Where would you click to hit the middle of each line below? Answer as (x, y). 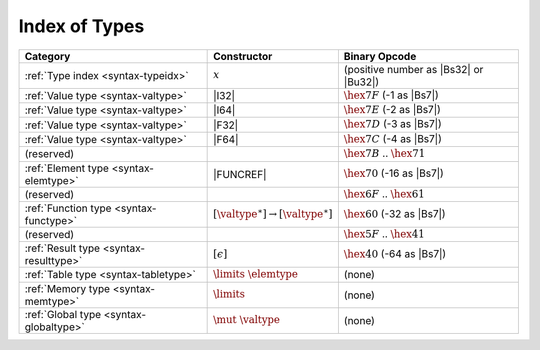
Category (47, 56)
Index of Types (81, 26)
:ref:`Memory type (67, 288)
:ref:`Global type (63, 314)
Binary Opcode (380, 56)
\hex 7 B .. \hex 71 (384, 153)
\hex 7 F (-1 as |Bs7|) (391, 95)
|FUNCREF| (240, 174)
